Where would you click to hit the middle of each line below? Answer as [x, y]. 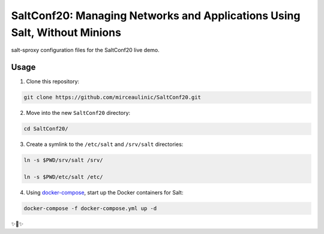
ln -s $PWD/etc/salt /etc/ [63, 177]
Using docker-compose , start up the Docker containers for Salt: [105, 192]
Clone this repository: [53, 81]
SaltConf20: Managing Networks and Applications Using [156, 16]
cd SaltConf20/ [46, 129]
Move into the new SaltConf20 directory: [78, 113]
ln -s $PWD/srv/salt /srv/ [63, 160]
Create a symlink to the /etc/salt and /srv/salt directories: [105, 144]
